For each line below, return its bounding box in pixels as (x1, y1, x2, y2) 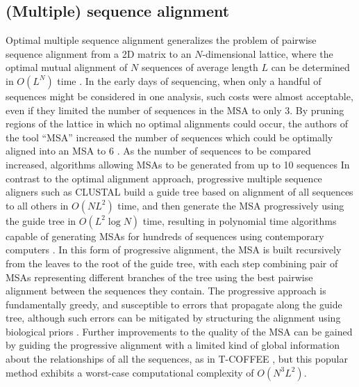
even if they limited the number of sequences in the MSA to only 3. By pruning (6, 102, 344, 117)
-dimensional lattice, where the (202, 46, 333, 61)
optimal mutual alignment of (6, 60, 128, 74)
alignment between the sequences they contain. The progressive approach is (6, 283, 326, 298)
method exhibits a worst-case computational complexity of (6, 365, 254, 379)
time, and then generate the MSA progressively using (117, 198, 344, 212)
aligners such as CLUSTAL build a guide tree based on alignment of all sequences (6, 184, 353, 199)
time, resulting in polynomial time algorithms (142, 213, 337, 228)
